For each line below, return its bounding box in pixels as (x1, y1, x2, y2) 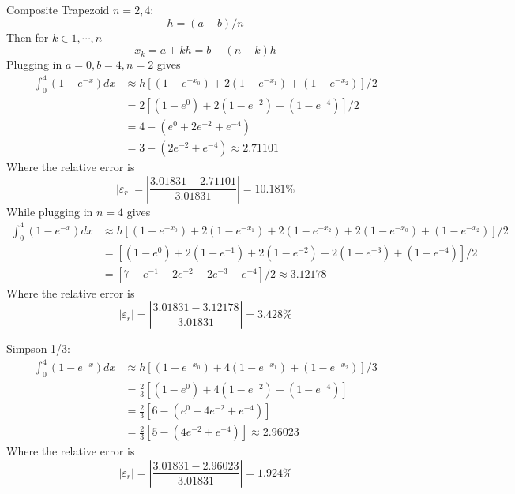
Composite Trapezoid (6, 2, 110, 17)
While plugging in (6, 203, 93, 219)
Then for (6, 28, 49, 45)
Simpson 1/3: (6, 340, 70, 357)
